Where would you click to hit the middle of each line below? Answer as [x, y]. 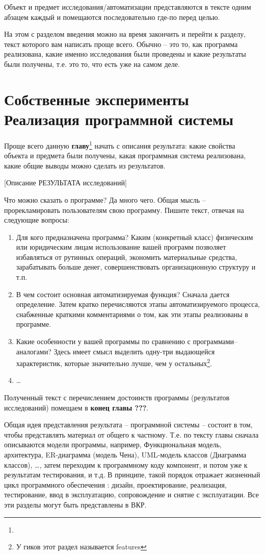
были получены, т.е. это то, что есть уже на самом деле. [92, 64]
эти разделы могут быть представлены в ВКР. [75, 504]
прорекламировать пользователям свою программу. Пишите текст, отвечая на [124, 210]
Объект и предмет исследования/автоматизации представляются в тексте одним [128, 7]
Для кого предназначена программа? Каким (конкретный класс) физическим [135, 237]
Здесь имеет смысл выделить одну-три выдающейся [134, 351]
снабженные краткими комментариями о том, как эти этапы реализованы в [132, 314]
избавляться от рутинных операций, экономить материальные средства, [126, 257]
